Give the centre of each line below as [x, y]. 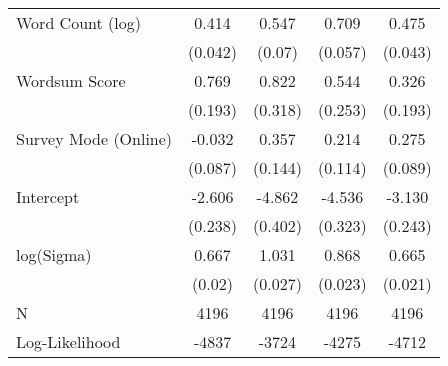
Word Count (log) [78, 22]
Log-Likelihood [68, 341]
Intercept [48, 196]
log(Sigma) [54, 254]
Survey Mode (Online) [94, 138]
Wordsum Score [71, 80]
